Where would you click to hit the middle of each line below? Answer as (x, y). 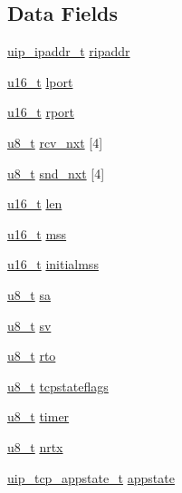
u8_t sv (29, 325)
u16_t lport (40, 81)
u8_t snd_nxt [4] (56, 173)
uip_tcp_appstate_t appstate (91, 477)
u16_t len (35, 203)
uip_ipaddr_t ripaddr (69, 51)
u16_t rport (41, 112)
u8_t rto (32, 356)
